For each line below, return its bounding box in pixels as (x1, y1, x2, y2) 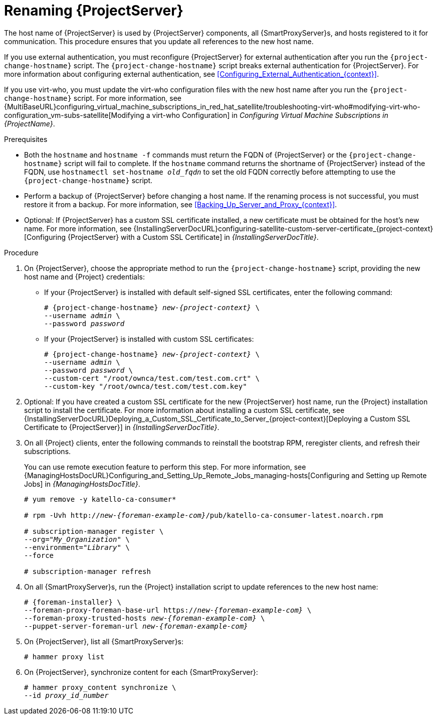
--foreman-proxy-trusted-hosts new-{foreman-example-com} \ (24, 614, 265, 622)
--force (24, 551, 54, 559)
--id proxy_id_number (24, 691, 109, 699)
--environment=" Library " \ (24, 543, 130, 551)
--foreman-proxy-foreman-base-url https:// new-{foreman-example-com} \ (24, 606, 312, 614)
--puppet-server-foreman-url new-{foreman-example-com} (24, 622, 248, 630)
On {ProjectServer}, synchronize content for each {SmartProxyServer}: (24, 667, 258, 676)
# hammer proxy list (24, 652, 105, 661)
